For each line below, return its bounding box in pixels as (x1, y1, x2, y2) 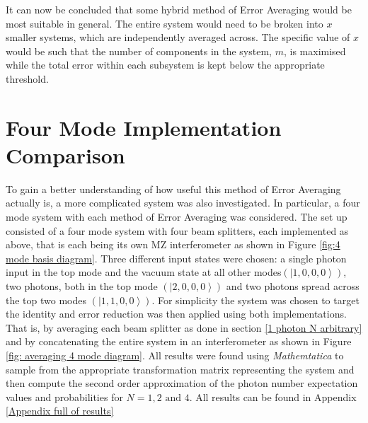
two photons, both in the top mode (6, 279, 158, 294)
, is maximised (283, 43, 346, 58)
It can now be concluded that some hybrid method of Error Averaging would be (6, 2, 352, 16)
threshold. (6, 71, 49, 86)
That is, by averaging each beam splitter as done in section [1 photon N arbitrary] (6, 320, 362, 335)
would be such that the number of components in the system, (6, 43, 272, 58)
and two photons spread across (226, 279, 360, 294)
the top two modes (6, 292, 87, 307)
